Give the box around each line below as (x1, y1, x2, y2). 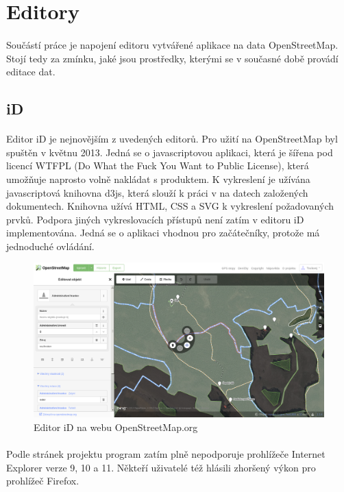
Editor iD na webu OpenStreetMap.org (34, 419, 198, 434)
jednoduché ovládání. (6, 238, 95, 253)
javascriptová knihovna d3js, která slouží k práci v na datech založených (6, 185, 308, 199)
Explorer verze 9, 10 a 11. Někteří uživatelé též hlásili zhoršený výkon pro (6, 460, 316, 474)
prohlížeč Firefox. (6, 473, 79, 488)
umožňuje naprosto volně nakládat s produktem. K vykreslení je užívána (6, 171, 310, 186)
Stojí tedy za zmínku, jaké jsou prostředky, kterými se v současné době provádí (6, 51, 339, 65)
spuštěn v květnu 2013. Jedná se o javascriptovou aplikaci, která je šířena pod (6, 145, 333, 159)
